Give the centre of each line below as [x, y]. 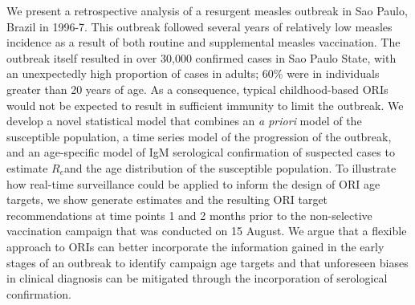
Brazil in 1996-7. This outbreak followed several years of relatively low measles [199, 26]
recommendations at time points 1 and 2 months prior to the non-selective [189, 215]
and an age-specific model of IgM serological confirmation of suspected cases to [201, 152]
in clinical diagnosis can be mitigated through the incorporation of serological [197, 278]
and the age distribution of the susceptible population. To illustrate [230, 167]
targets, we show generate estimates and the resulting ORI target [167, 199]
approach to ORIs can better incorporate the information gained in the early [195, 246]
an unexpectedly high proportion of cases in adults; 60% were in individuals [193, 73]
